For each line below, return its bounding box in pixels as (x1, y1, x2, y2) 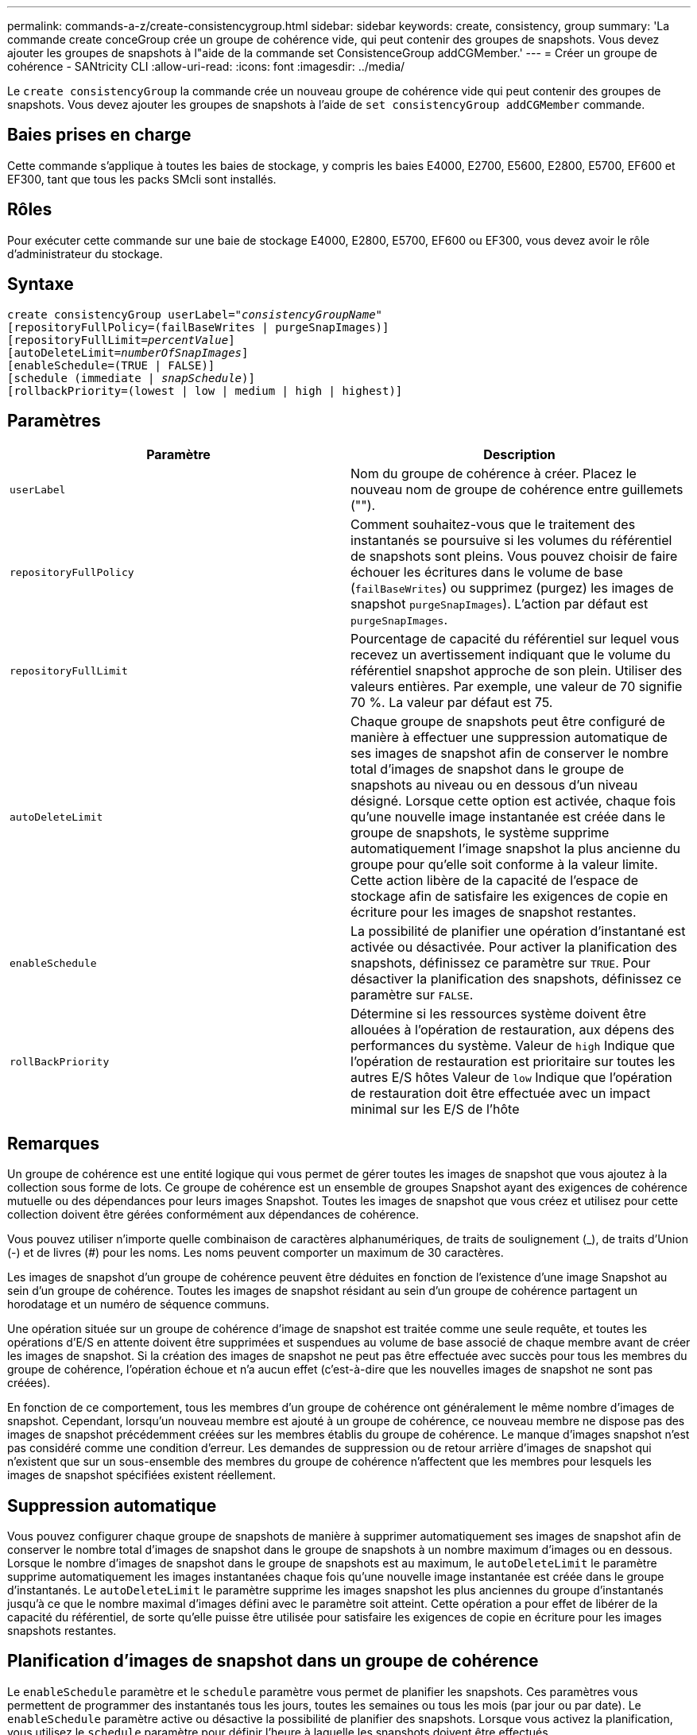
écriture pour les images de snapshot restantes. (350, 904, 637, 921)
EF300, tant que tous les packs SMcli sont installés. (7, 172, 277, 186)
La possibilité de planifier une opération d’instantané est (350, 923, 686, 940)
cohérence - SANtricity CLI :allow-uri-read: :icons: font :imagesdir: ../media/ (7, 60, 405, 73)
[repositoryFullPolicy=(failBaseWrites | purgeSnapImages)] (7, 320, 389, 334)
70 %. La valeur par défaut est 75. (350, 694, 553, 711)
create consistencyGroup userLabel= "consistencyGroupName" (7, 307, 383, 321)
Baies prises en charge (7, 125, 192, 145)
